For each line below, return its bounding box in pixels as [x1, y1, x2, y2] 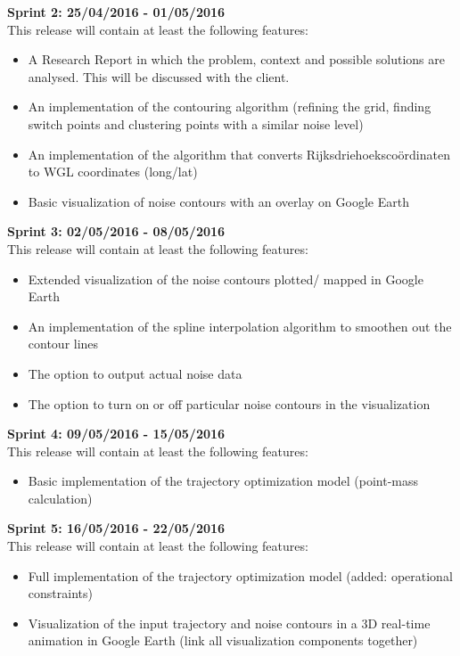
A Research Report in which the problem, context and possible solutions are [28, 50, 445, 69]
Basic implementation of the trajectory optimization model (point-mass [28, 471, 419, 490]
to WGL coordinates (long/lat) [28, 162, 198, 181]
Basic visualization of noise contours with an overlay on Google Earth [28, 192, 409, 210]
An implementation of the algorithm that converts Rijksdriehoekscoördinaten [28, 144, 450, 163]
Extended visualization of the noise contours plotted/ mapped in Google [28, 269, 423, 288]
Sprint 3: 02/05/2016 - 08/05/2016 [7, 222, 226, 241]
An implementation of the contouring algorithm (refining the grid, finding [28, 97, 431, 116]
